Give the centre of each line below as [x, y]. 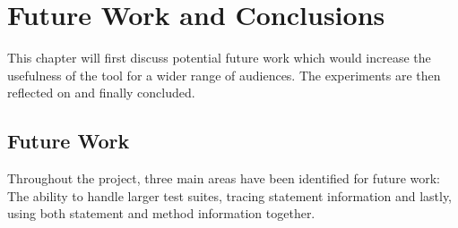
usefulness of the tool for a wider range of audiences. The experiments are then [224, 75]
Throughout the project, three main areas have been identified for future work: [224, 178]
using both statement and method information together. [161, 213]
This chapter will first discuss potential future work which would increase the [219, 58]
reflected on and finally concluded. [101, 93]
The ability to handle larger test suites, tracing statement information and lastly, [230, 195]
